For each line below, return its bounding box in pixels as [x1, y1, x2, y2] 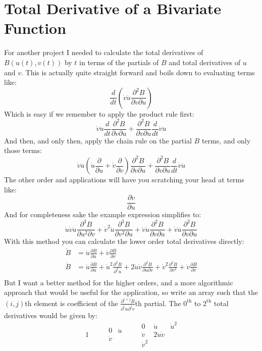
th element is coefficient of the [25, 297, 118, 308]
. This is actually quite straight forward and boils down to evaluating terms [21, 67, 255, 77]
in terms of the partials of [79, 57, 159, 67]
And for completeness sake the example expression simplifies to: [4, 209, 201, 220]
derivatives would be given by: [4, 310, 97, 320]
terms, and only [201, 135, 251, 145]
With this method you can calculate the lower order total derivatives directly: [4, 236, 244, 246]
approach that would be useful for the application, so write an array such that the [4, 287, 258, 297]
